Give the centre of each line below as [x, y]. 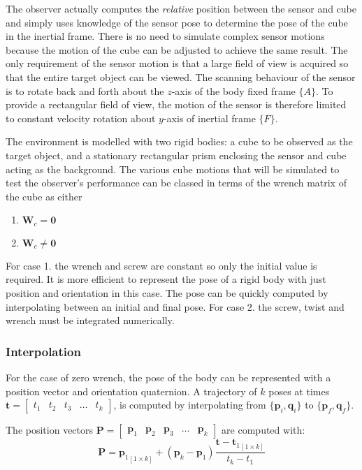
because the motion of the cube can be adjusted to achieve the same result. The [177, 49]
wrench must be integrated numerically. [90, 320]
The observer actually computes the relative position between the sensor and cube [181, 8]
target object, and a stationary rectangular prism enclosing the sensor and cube [176, 155]
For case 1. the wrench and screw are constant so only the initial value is [161, 265]
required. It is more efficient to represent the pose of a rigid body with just [166, 279]
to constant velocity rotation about [81, 118]
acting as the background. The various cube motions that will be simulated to [173, 169]
